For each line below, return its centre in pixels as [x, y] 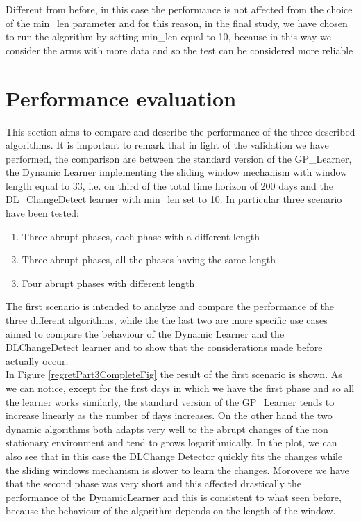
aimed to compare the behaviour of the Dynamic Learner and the [145, 333]
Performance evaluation [121, 98]
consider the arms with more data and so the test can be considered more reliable [179, 50]
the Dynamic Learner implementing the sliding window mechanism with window [177, 172]
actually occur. [37, 360]
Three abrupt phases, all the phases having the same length [149, 260]
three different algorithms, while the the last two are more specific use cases [167, 320]
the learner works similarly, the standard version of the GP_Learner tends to [170, 401]
